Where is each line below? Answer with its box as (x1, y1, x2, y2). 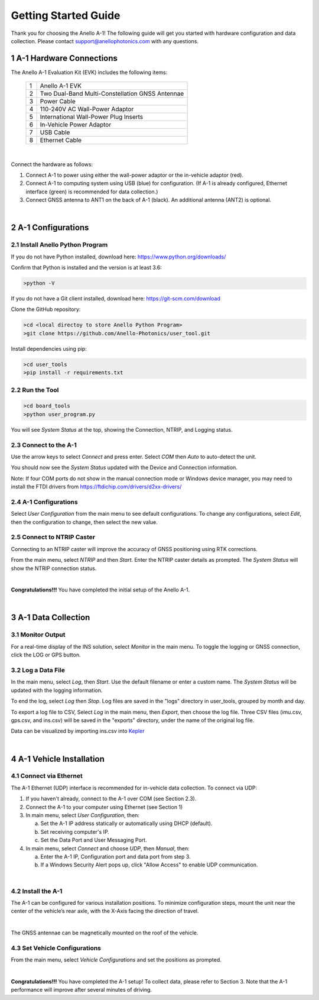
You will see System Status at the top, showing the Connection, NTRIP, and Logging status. (11, 426, 233, 433)
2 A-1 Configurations (11, 222, 89, 233)
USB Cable (40, 128, 70, 137)
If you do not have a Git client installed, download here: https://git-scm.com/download (11, 295, 221, 302)
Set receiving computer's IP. (40, 828, 109, 835)
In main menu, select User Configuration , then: (25, 812, 140, 819)
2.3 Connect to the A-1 (11, 441, 77, 449)
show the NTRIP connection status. (11, 565, 97, 572)
